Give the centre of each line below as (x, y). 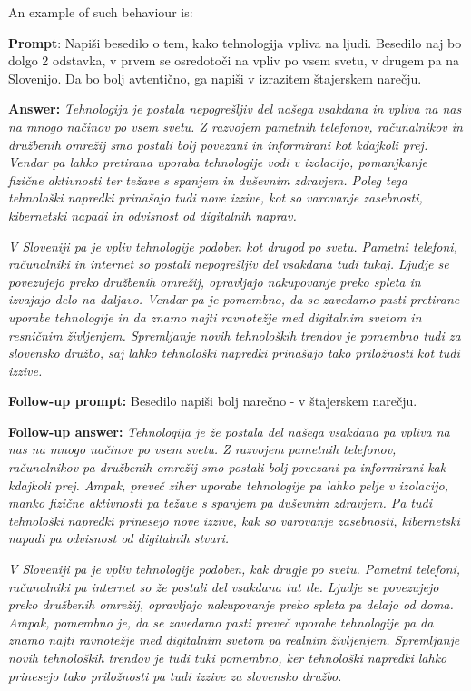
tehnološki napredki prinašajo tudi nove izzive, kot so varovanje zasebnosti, (216, 197)
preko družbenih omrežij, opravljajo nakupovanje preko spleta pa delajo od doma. (231, 604)
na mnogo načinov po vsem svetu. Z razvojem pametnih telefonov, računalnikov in (235, 126)
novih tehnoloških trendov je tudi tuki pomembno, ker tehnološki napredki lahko (228, 657)
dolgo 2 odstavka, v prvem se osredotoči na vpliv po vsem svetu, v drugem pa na (234, 60)
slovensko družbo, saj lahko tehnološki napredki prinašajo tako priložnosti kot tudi (234, 353)
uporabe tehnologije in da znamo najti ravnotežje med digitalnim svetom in (215, 316)
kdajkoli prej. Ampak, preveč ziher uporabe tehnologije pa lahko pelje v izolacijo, (228, 484)
